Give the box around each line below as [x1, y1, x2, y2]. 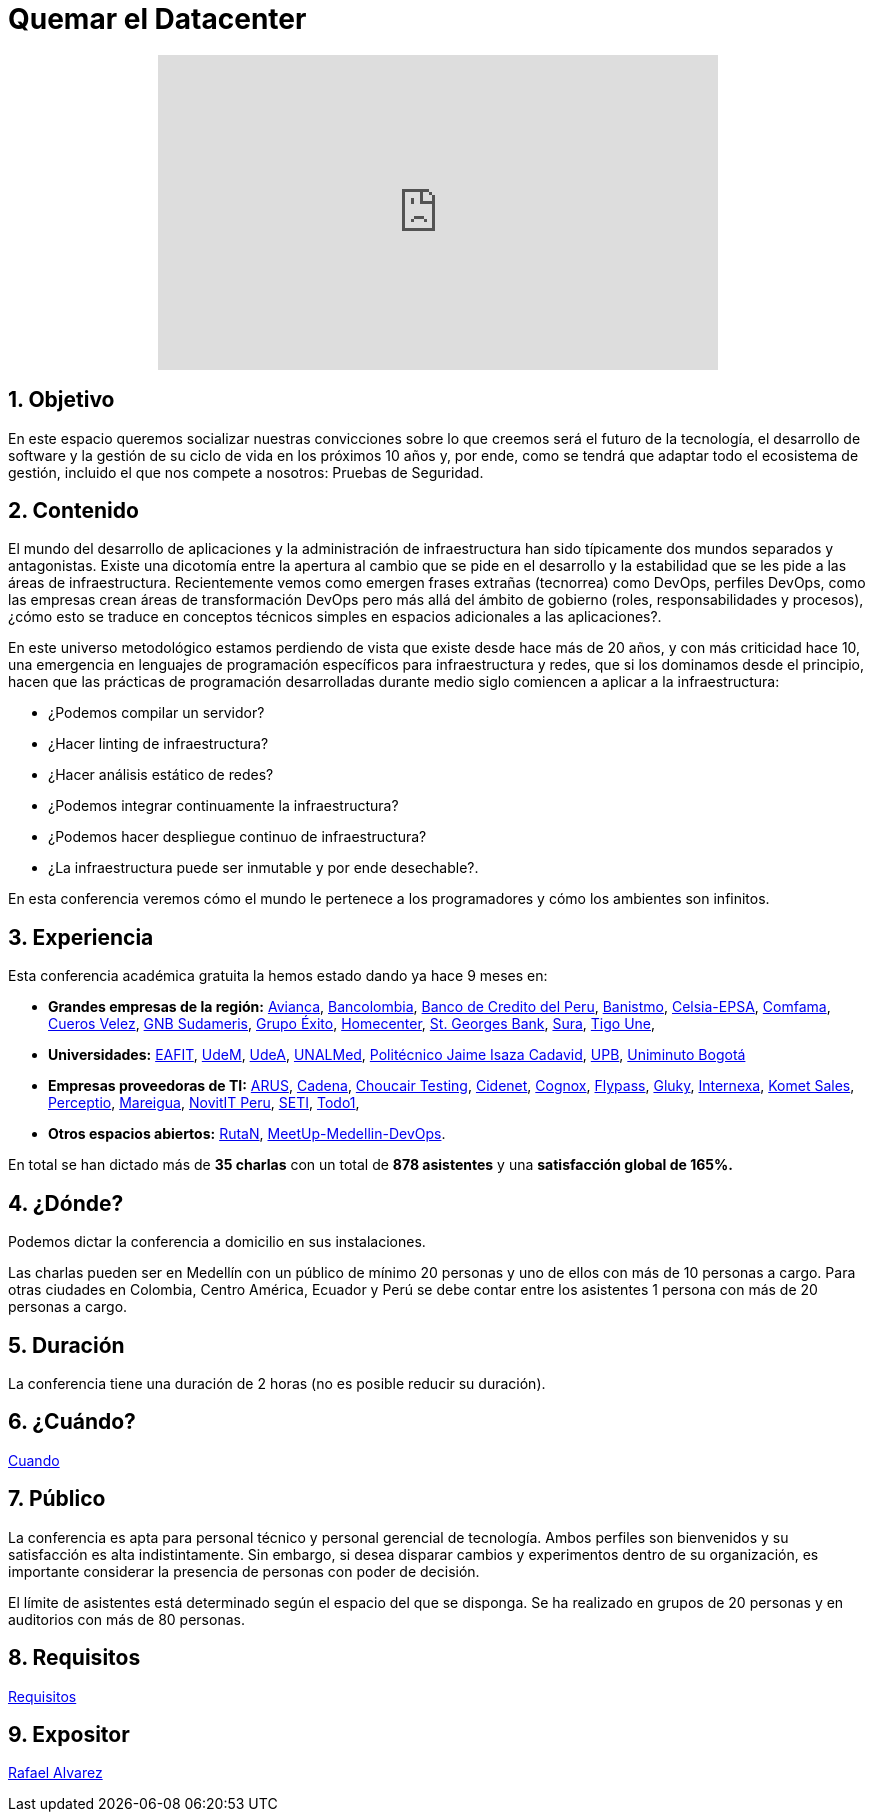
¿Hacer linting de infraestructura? [48, 735, 269, 753]
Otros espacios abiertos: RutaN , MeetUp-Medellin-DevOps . [48, 1125, 446, 1143]
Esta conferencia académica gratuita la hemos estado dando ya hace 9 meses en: [8, 967, 548, 985]
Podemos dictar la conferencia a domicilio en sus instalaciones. [8, 1233, 426, 1251]
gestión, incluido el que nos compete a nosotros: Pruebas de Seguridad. [8, 463, 484, 481]
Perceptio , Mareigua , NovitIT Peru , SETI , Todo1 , [48, 1094, 360, 1112]
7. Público [8, 1486, 106, 1512]
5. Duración [8, 1332, 125, 1358]
